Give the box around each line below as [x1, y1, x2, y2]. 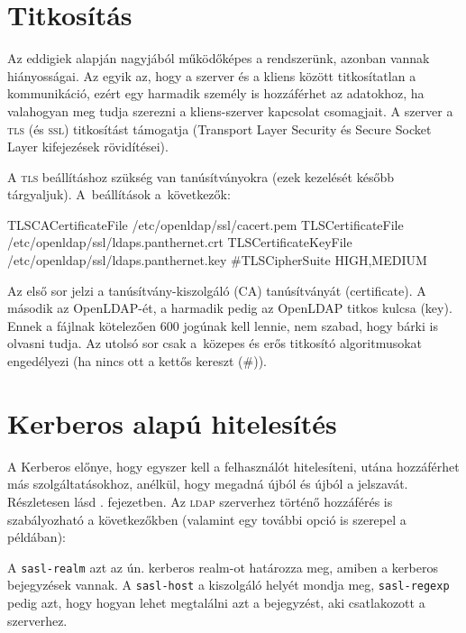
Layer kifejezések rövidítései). [7, 137, 169, 156]
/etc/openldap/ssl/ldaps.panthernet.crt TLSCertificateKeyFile [7, 233, 352, 252]
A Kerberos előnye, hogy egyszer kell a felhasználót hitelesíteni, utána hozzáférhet [7, 456, 460, 475]
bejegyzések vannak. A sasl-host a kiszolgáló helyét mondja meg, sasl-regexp [7, 575, 450, 594]
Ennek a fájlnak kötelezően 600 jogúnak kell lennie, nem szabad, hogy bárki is [7, 316, 438, 335]
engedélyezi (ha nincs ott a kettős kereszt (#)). [7, 352, 267, 371]
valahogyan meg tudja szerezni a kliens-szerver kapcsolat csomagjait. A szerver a [7, 101, 453, 120]
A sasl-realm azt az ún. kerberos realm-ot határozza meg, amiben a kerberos [7, 557, 438, 576]
